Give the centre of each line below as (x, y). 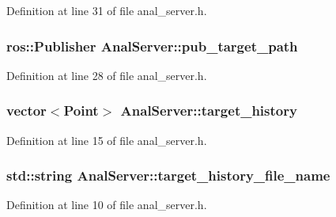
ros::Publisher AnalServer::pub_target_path (152, 46)
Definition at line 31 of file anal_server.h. (107, 10)
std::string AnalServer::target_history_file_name (168, 175)
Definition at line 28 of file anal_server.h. (107, 75)
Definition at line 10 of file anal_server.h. (107, 205)
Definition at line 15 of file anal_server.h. (107, 140)
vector (26, 110)
